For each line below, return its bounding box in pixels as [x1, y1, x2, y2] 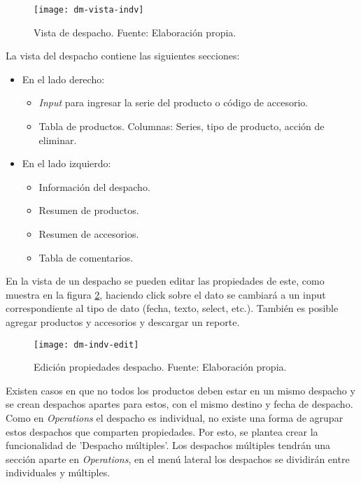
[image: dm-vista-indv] [34, 5, 144, 15]
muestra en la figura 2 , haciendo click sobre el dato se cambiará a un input [6, 287, 326, 301]
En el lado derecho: [22, 71, 105, 86]
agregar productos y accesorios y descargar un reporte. [6, 314, 240, 329]
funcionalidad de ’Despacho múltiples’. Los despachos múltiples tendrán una [6, 438, 331, 453]
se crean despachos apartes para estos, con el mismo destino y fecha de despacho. [6, 397, 353, 411]
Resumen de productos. [38, 203, 139, 218]
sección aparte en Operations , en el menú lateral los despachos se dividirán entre [6, 451, 350, 466]
